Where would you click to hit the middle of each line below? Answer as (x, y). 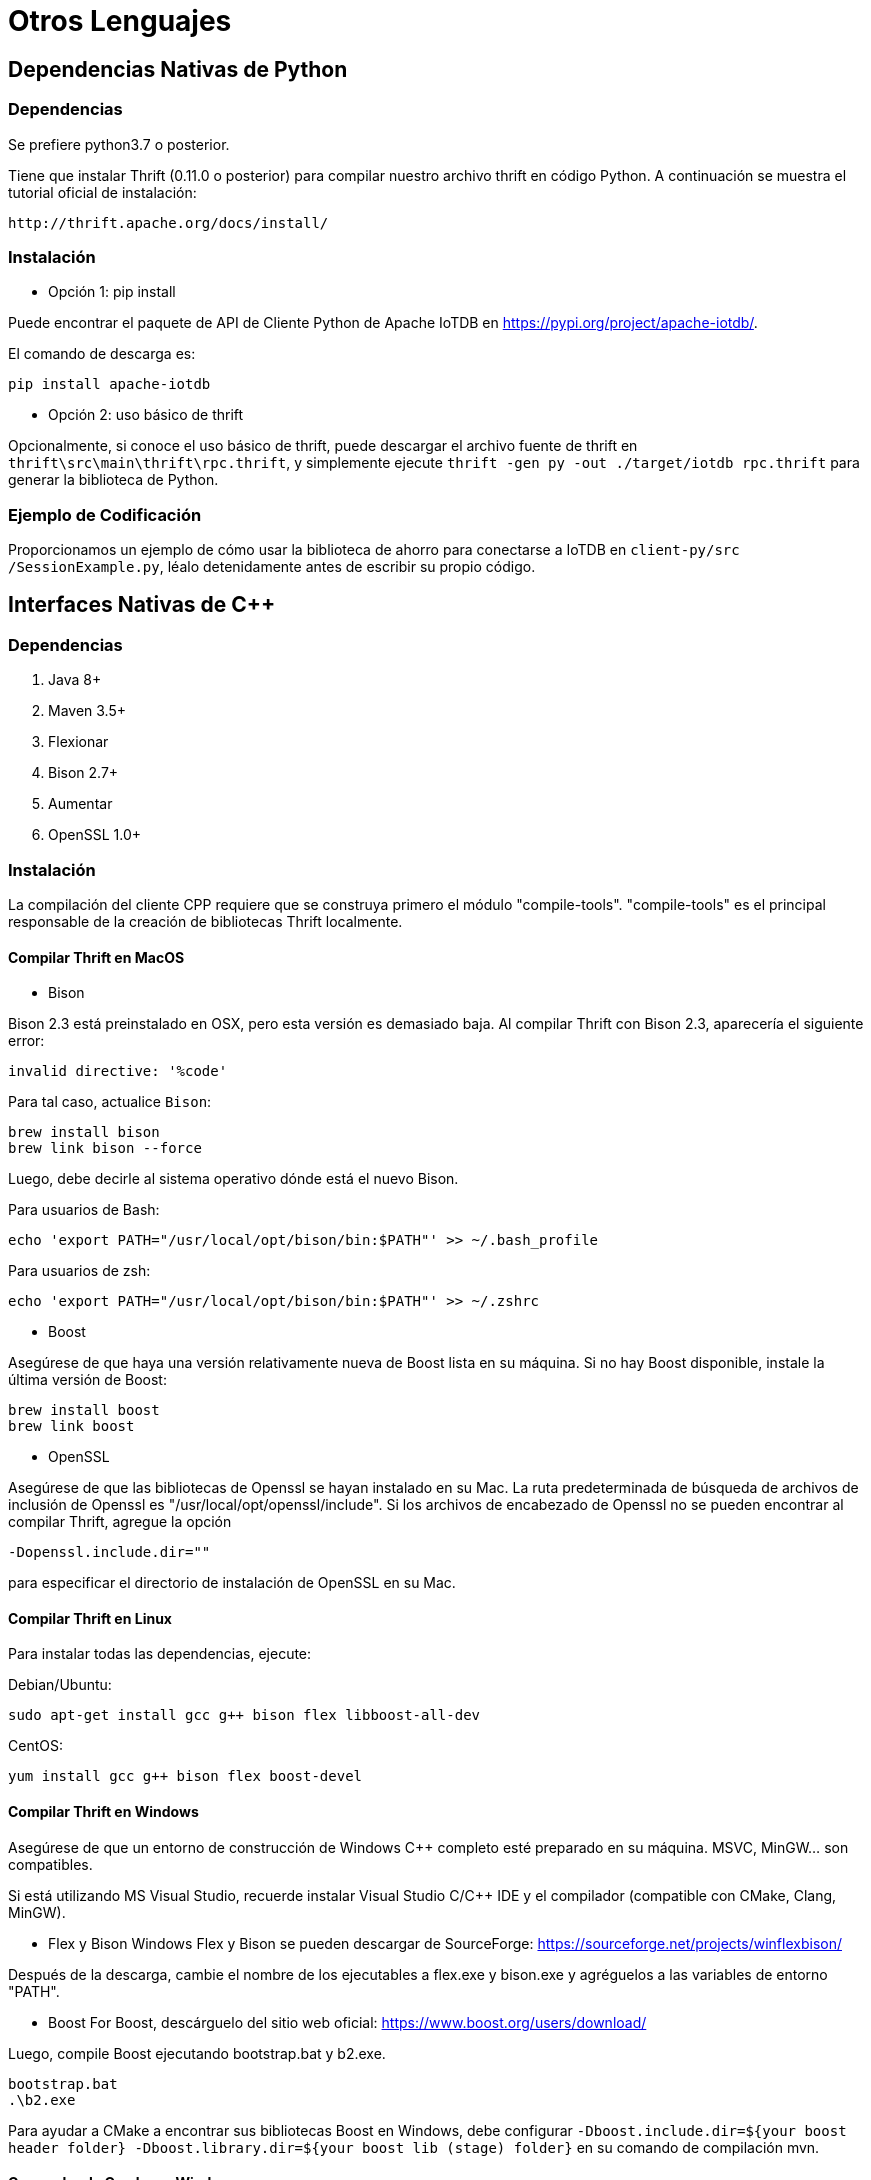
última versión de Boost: (87, 1380)
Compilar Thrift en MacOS (96, 957)
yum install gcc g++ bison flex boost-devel (185, 1776)
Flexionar (78, 742)
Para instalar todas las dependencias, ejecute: (160, 1654)
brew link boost (71, 1426)
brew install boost (84, 1410)
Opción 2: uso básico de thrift (146, 415)
